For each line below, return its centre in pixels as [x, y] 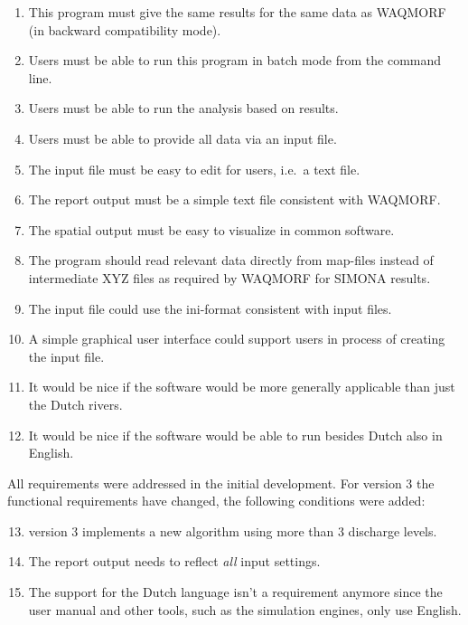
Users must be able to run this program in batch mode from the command [235, 60]
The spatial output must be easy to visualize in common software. [211, 229]
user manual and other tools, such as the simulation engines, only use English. [245, 609]
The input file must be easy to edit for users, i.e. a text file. [194, 169]
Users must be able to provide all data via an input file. [183, 138]
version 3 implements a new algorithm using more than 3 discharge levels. [233, 530]
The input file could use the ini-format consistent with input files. [210, 308]
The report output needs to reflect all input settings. [174, 561]
